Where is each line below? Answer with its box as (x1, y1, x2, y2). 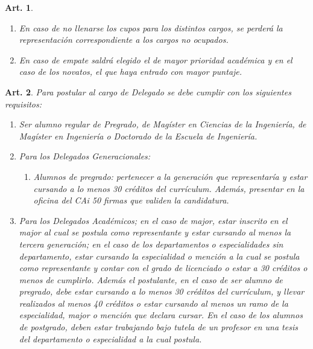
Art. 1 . (5, 1, 33, 13)
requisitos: (5, 97, 42, 110)
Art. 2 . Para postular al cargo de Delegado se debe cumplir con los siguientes (5, 85, 291, 98)
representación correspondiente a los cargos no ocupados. (19, 33, 229, 46)
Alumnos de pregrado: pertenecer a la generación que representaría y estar (33, 170, 308, 182)
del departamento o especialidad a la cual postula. (19, 332, 202, 345)
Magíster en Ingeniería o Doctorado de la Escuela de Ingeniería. (19, 129, 258, 142)
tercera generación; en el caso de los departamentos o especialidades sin (19, 237, 283, 250)
